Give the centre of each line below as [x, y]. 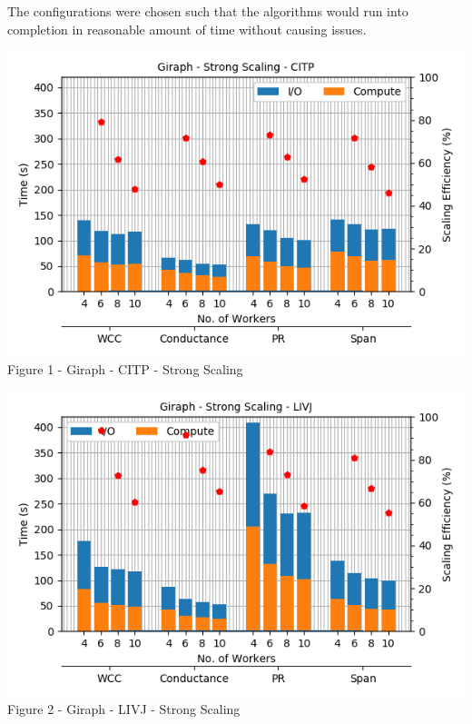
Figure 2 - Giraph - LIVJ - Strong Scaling [124, 708]
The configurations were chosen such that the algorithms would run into [208, 11]
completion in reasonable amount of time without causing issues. [187, 29]
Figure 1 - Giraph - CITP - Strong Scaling [125, 368]
